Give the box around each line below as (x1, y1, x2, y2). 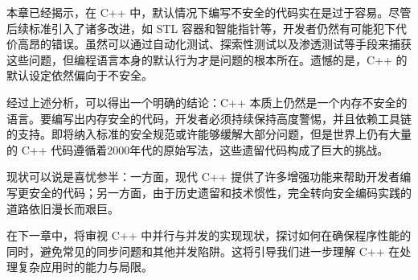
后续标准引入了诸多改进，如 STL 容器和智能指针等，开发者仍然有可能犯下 (6, 19, 395, 36)
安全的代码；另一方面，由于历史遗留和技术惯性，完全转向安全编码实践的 (28, 183, 412, 200)
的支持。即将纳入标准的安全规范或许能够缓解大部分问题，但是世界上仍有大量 (6, 126, 412, 142)
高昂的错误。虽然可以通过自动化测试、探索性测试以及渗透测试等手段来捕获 (17, 35, 412, 52)
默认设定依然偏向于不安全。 (6, 67, 153, 84)
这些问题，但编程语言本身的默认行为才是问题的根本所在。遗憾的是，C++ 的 (6, 51, 408, 68)
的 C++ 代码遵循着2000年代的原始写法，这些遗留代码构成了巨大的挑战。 (6, 141, 389, 158)
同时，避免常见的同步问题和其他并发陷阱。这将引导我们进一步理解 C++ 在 (6, 242, 400, 259)
